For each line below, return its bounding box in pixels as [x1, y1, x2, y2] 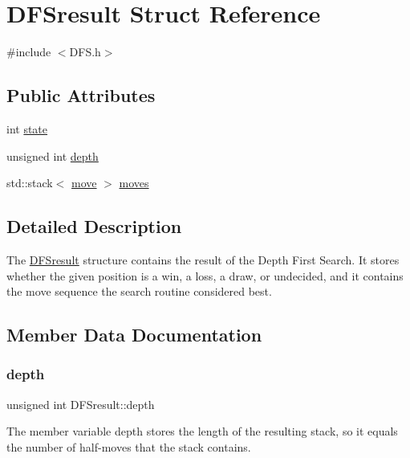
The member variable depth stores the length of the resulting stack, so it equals [6, 423, 398, 440]
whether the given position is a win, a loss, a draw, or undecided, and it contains [6, 267, 404, 284]
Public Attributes [6, 83, 156, 108]
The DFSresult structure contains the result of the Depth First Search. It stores [6, 251, 400, 268]
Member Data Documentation [6, 322, 262, 347]
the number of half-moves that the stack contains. [6, 438, 251, 455]
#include [6, 43, 51, 60]
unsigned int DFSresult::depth [6, 395, 155, 412]
